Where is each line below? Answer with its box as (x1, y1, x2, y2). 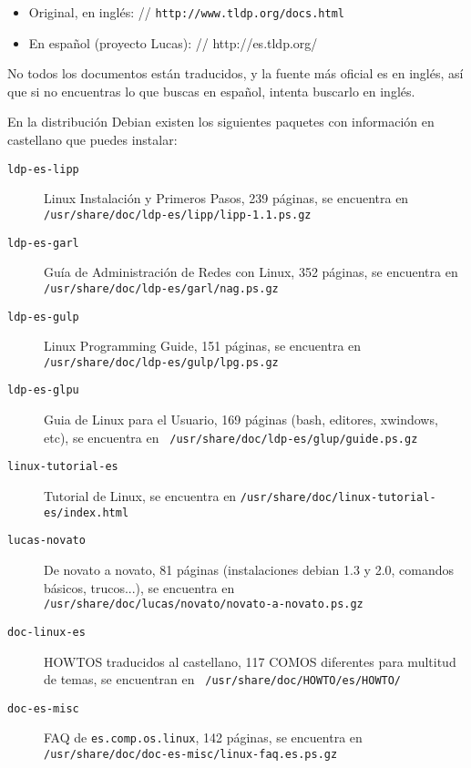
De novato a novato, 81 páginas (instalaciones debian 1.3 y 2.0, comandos (44, 560, 455, 579)
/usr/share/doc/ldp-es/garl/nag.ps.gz (44, 282, 279, 295)
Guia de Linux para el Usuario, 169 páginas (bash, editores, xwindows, (44, 410, 438, 429)
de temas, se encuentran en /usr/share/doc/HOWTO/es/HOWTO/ (44, 670, 402, 689)
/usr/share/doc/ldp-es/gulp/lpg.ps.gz (44, 355, 279, 369)
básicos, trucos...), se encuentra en (44, 578, 235, 597)
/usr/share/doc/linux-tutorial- (240, 491, 436, 505)
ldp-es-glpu (7, 384, 79, 397)
